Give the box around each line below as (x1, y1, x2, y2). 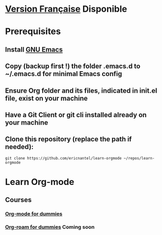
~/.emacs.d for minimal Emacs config (5, 70, 122, 78)
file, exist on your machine (5, 94, 88, 103)
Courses (5, 196, 32, 204)
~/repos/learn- (123, 156, 155, 160)
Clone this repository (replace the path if (5, 135, 132, 143)
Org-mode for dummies (5, 210, 63, 217)
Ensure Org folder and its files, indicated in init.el (5, 86, 158, 95)
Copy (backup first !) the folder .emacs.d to (5, 62, 141, 71)
